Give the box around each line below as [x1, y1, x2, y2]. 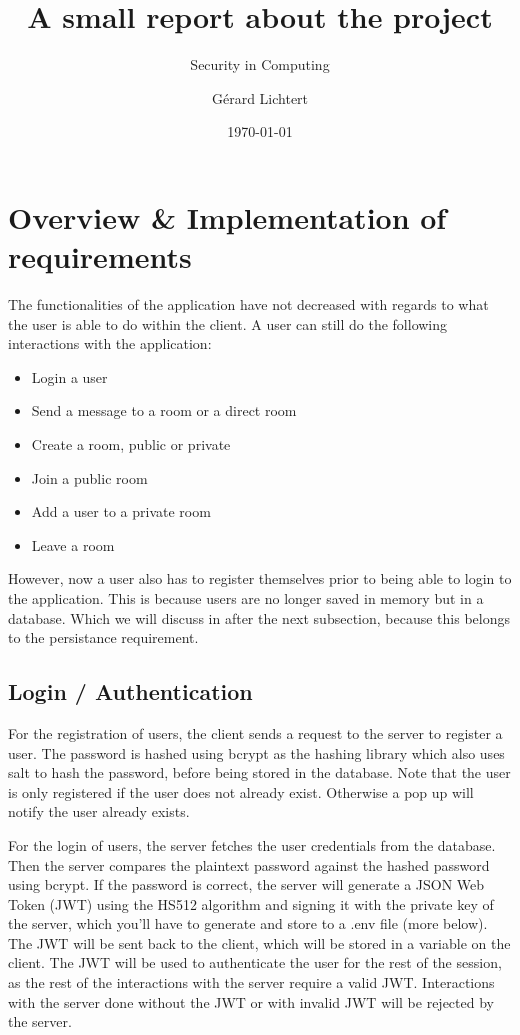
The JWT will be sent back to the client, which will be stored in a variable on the [8, 932, 511, 953]
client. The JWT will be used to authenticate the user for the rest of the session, [8, 952, 502, 973]
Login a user [31, 366, 108, 387]
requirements [8, 236, 192, 277]
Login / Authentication [8, 676, 253, 707]
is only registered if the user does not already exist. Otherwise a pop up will [8, 781, 474, 802]
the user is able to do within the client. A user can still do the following [8, 313, 448, 334]
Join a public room [31, 467, 148, 488]
